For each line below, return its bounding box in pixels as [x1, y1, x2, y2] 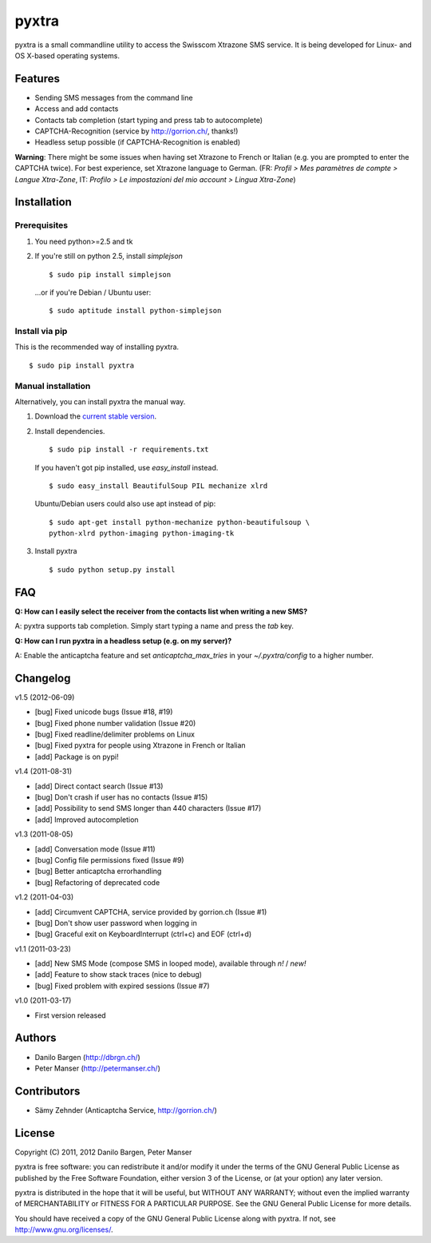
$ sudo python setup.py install [49, 565, 176, 574]
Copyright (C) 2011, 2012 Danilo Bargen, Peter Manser [14, 1147, 192, 1157]
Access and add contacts [34, 104, 119, 113]
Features [14, 72, 60, 85]
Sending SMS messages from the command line [34, 93, 193, 102]
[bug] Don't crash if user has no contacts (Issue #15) [34, 792, 208, 802]
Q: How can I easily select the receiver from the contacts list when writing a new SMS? [14, 606, 308, 616]
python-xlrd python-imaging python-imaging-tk [49, 529, 235, 538]
